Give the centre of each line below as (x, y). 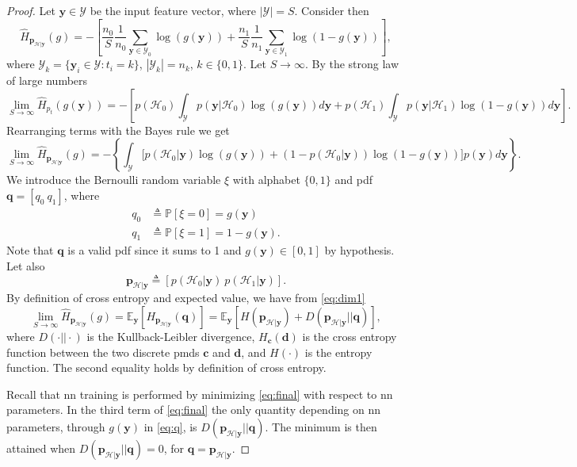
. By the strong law (352, 64)
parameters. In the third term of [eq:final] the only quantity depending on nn (194, 410)
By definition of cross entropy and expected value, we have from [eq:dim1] (186, 298)
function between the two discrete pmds (103, 352)
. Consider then (332, 10)
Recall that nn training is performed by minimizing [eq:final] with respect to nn (200, 394)
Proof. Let (31, 10)
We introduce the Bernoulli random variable (114, 180)
